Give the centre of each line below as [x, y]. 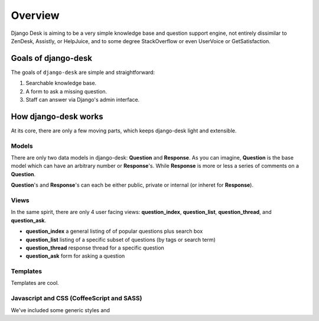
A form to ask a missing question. [66, 91]
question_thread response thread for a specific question [95, 248]
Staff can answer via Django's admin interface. [83, 100]
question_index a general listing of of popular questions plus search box [114, 231]
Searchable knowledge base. [61, 83]
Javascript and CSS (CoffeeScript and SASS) [77, 299]
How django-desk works [57, 116]
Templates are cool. [35, 283]
